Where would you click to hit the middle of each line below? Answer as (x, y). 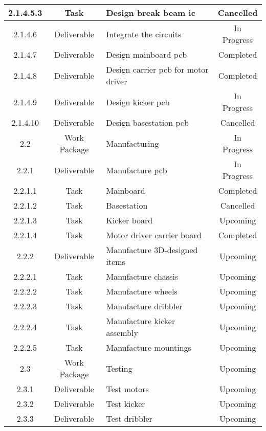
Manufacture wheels (142, 291)
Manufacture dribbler (144, 306)
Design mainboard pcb (147, 54)
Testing (119, 368)
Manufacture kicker (141, 321)
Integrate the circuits (144, 34)
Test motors (127, 389)
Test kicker (126, 404)
